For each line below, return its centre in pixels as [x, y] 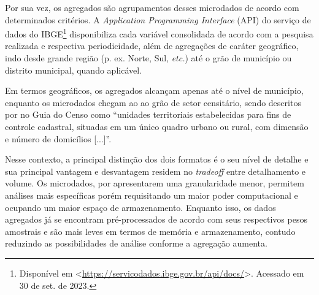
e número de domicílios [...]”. [58, 138]
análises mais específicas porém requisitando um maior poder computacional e [152, 195]
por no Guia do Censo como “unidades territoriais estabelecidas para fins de [148, 114]
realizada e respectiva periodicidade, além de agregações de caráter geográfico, [152, 46]
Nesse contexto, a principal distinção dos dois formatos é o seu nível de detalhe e [157, 159]
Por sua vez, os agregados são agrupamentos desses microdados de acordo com [152, 7]
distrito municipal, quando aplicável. [73, 70]
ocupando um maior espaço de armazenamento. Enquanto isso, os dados [140, 207]
